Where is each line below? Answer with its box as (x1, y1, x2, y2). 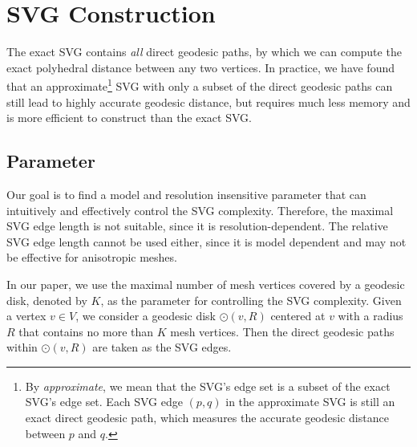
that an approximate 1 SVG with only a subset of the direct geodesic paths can (6, 75, 393, 94)
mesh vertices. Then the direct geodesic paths (170, 323, 395, 339)
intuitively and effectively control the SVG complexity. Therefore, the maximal (6, 201, 394, 218)
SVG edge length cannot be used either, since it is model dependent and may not (6, 233, 407, 250)
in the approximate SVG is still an (225, 393, 395, 410)
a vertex (6, 307, 47, 324)
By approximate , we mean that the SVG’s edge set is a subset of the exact (25, 377, 391, 394)
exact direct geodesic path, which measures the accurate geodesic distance (25, 409, 389, 426)
